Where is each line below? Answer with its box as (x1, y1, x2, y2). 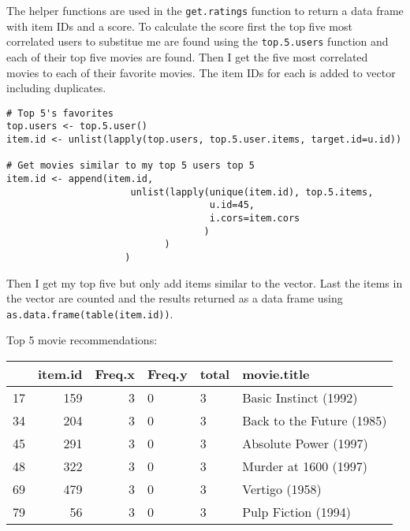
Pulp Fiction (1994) (242, 503, 352, 521)
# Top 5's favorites (6, 107, 114, 119)
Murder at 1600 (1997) (242, 457, 367, 475)
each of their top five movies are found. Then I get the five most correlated (6, 48, 368, 65)
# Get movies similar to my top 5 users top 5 (6, 160, 255, 172)
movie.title (242, 365, 310, 383)
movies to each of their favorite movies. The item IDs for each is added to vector (6, 64, 396, 80)
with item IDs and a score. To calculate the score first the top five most (6, 17, 352, 34)
